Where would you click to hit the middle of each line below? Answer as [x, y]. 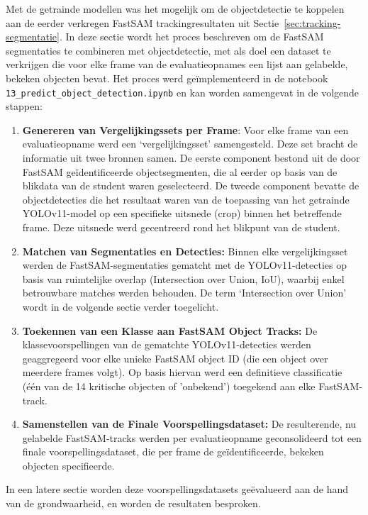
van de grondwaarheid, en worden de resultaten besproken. [133, 503]
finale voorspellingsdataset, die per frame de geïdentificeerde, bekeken [173, 452]
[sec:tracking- [312, 22]
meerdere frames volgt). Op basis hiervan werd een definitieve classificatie [182, 372]
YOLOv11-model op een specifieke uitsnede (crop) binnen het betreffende [182, 213]
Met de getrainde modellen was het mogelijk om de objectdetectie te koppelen [175, 9]
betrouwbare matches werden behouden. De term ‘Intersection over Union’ [184, 293]
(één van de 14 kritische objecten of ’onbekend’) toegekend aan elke [169, 386]
